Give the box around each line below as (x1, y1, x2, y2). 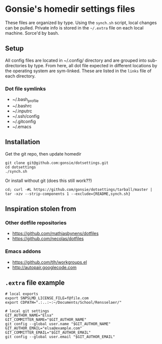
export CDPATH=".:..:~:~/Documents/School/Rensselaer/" (5, 300, 122, 305)
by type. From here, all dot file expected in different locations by (27, 62, 158, 68)
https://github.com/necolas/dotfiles (12, 236, 84, 241)
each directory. (5, 73, 36, 79)
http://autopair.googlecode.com (12, 264, 77, 270)
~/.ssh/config (12, 113, 40, 119)
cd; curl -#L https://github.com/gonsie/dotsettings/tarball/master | (5, 187, 153, 192)
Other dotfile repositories (5, 219, 67, 226)
